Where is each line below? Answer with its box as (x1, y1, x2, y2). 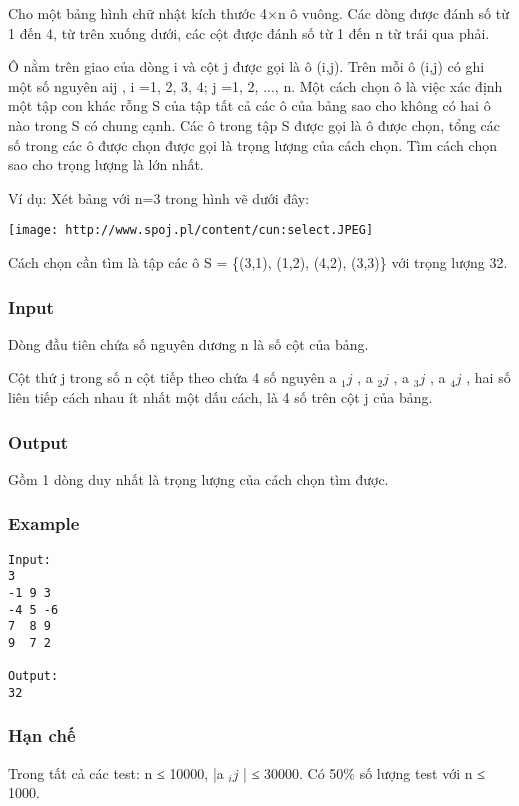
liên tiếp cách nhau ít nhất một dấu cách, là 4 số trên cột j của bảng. (8, 387, 433, 407)
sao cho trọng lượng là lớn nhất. (8, 154, 204, 175)
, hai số (466, 367, 511, 388)
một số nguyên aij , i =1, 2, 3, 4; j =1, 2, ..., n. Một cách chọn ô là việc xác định (8, 75, 503, 96)
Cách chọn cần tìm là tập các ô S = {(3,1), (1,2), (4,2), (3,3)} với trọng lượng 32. (8, 252, 508, 272)
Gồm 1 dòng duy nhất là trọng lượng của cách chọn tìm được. (8, 468, 389, 489)
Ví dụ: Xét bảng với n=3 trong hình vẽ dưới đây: (8, 187, 310, 208)
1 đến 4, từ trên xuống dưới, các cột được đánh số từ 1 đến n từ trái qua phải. (8, 22, 490, 43)
